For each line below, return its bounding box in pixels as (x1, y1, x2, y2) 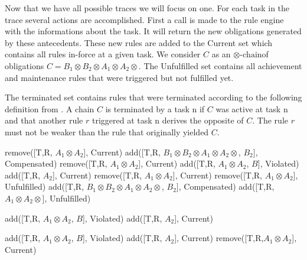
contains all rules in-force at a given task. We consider (5, 48, 201, 60)
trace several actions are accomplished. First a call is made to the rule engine (5, 13, 284, 25)
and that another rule (5, 114, 83, 126)
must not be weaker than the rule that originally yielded (5, 125, 209, 138)
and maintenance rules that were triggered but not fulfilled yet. (5, 71, 234, 83)
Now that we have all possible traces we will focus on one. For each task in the (5, 2, 290, 14)
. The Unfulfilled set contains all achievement (138, 59, 302, 71)
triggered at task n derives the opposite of (92, 114, 244, 126)
